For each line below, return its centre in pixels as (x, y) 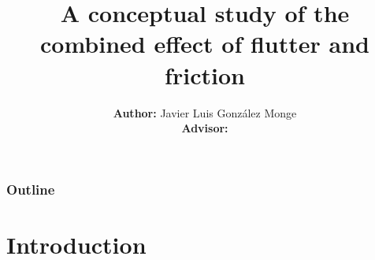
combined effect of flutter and (205, 44)
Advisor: (205, 128)
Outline (31, 189)
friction (205, 74)
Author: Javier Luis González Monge (205, 112)
